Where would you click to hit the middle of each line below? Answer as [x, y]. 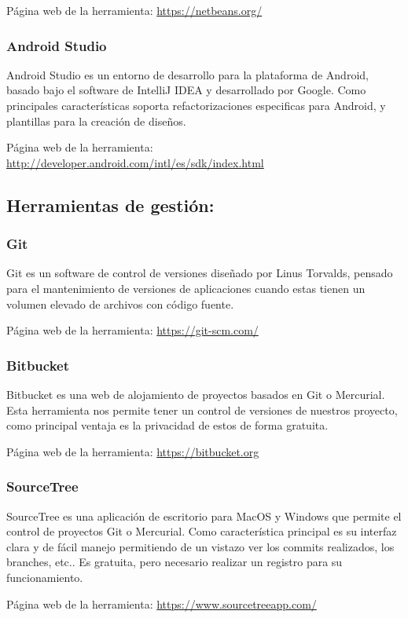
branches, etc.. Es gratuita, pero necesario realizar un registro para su [175, 562]
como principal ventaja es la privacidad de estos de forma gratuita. [167, 425]
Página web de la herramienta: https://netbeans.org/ [134, 10]
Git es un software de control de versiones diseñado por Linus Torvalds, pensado [200, 273]
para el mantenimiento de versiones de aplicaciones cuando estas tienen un [186, 288]
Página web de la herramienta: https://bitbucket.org [133, 451]
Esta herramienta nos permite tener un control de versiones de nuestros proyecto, [202, 410]
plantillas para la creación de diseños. [96, 121]
